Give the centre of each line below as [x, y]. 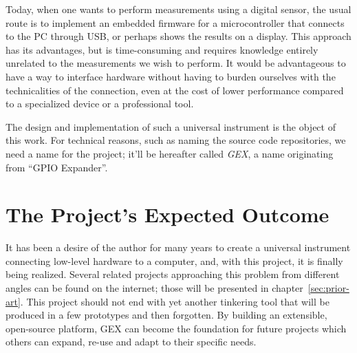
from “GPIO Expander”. [57, 167]
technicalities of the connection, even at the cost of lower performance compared [175, 90]
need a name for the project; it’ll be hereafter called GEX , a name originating [170, 153]
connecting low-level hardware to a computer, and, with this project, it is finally [174, 260]
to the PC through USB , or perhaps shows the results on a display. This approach [178, 36]
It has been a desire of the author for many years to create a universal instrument [178, 247]
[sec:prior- [328, 288]
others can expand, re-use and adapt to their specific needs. [131, 342]
